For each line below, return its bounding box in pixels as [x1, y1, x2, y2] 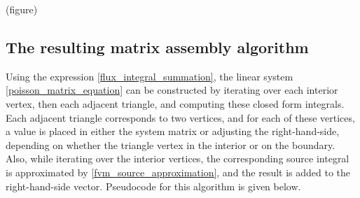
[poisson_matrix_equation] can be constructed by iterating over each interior [6, 83, 338, 97]
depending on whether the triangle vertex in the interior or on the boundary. [6, 137, 335, 152]
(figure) [6, 2, 38, 16]
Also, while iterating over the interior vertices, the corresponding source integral [6, 151, 349, 166]
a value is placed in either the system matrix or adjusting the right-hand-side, [6, 124, 340, 139]
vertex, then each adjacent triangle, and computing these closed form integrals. [6, 96, 345, 111]
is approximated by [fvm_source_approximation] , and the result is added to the [6, 164, 351, 179]
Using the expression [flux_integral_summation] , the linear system [6, 69, 293, 83]
